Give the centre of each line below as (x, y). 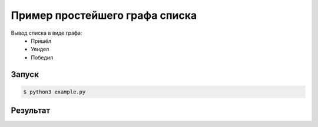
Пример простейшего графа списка (104, 15)
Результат (31, 111)
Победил (42, 57)
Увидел (40, 49)
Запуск (25, 74)
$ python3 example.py (54, 92)
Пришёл (41, 41)
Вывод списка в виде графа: (47, 33)
